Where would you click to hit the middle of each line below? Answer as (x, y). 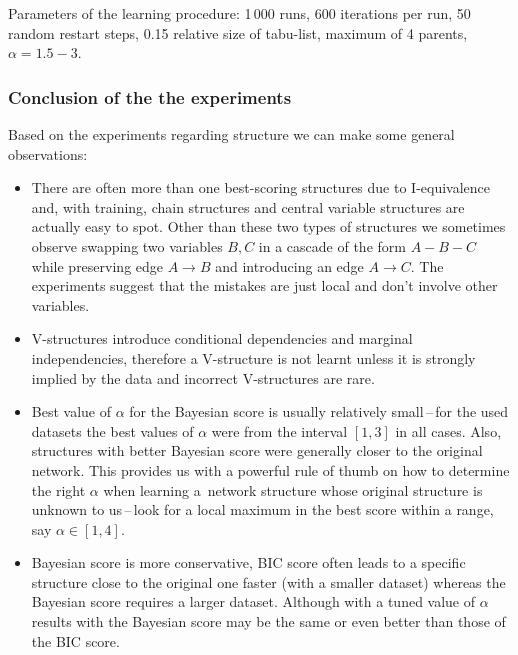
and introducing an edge (289, 265)
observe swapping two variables (127, 245)
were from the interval (279, 430)
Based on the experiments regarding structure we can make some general (231, 134)
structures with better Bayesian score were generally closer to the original (257, 450)
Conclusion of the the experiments (150, 96)
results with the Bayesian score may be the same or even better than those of (268, 621)
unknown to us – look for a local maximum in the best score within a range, (262, 509)
